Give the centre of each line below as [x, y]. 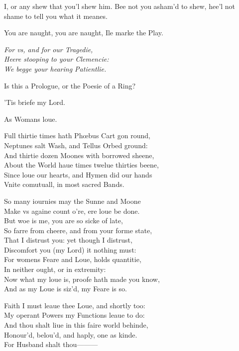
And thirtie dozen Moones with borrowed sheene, [79, 155]
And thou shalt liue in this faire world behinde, [76, 325]
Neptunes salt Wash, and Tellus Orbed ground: [76, 145]
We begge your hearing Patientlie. [55, 68]
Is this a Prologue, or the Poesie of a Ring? [70, 85]
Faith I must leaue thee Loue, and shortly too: [75, 305]
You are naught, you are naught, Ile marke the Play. [84, 33]
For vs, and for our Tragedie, [49, 49]
